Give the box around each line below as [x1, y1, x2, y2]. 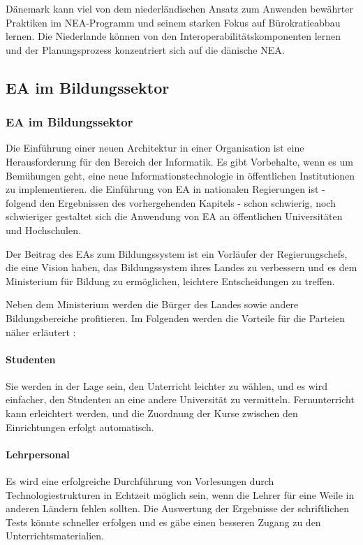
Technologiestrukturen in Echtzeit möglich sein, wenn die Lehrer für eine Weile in [6, 487, 355, 502]
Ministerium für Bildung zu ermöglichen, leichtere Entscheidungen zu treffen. [6, 273, 335, 288]
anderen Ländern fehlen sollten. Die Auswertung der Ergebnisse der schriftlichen [6, 501, 350, 516]
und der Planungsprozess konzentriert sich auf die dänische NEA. [6, 42, 285, 57]
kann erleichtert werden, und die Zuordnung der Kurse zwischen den [6, 406, 298, 421]
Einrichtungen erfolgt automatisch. [6, 419, 154, 434]
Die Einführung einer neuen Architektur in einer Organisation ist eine [6, 140, 304, 155]
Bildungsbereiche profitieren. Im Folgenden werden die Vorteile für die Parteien [6, 310, 345, 325]
